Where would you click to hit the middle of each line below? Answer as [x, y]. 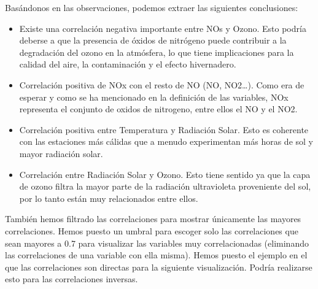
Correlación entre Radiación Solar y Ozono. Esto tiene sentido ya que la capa [165, 174]
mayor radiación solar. [61, 153]
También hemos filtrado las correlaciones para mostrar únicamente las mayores [153, 219]
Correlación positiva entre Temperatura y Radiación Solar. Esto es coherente [164, 129]
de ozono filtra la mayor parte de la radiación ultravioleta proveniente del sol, [165, 186]
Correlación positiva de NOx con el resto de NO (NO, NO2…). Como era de [162, 84]
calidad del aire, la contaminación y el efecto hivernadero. [128, 64]
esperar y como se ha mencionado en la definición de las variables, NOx [154, 97]
